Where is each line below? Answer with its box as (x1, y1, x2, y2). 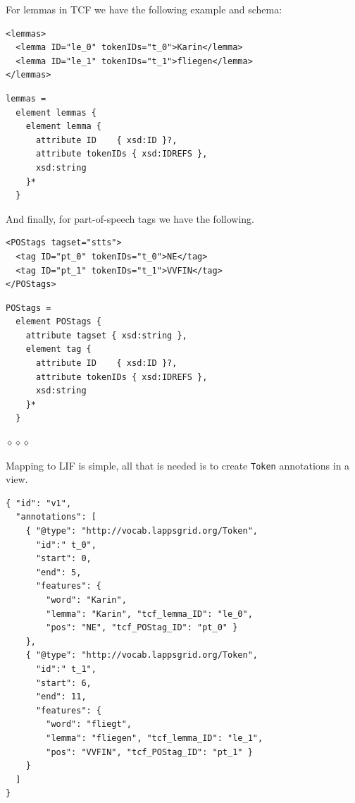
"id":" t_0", (35, 539, 96, 550)
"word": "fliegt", (46, 719, 132, 730)
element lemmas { (15, 107, 96, 118)
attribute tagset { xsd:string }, (25, 330, 187, 341)
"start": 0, (35, 553, 92, 564)
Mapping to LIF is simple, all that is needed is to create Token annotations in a (6, 458, 350, 472)
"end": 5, (35, 567, 82, 577)
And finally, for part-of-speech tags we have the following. (6, 211, 254, 226)
